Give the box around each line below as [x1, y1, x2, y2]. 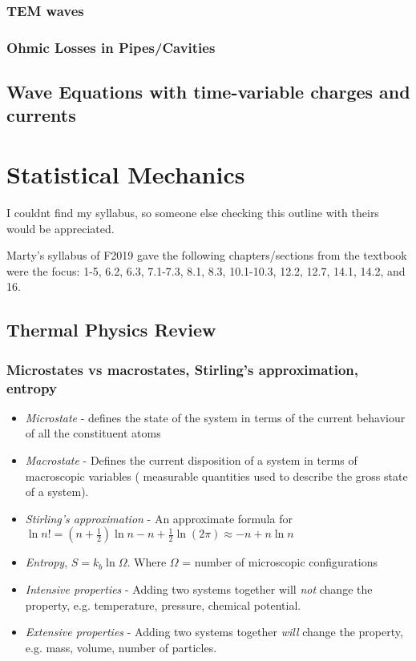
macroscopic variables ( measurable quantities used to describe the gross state [25, 467, 408, 484]
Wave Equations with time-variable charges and [6, 79, 410, 104]
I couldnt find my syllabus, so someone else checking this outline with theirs [6, 204, 379, 220]
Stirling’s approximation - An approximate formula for [25, 510, 293, 526]
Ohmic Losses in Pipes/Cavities [6, 37, 216, 57]
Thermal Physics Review [6, 317, 216, 342]
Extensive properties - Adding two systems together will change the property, [25, 623, 403, 640]
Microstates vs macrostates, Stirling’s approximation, [6, 359, 359, 379]
